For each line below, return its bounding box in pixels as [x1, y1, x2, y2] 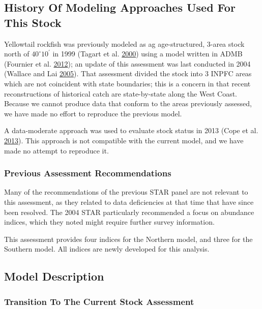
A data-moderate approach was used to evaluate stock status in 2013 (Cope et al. [4, 125, 258, 136]
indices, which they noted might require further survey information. [4, 217, 215, 227]
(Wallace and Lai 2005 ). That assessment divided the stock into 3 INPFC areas [4, 68, 252, 79]
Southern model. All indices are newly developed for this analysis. [4, 243, 210, 254]
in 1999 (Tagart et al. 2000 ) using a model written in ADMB [52, 48, 243, 59]
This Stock [4, 14, 62, 30]
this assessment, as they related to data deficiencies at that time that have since [4, 196, 254, 207]
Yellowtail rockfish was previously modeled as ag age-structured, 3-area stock [4, 38, 245, 49]
